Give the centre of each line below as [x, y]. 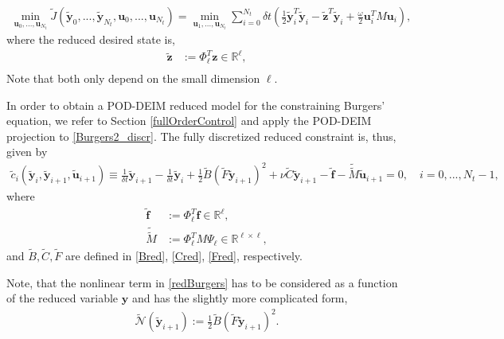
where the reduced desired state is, [91, 39]
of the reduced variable [63, 298]
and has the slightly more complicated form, [240, 298]
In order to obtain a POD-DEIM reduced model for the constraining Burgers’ [196, 105]
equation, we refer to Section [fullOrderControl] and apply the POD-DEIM [189, 121]
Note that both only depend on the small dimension [133, 78]
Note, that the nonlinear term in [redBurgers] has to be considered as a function [202, 282]
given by [27, 152]
